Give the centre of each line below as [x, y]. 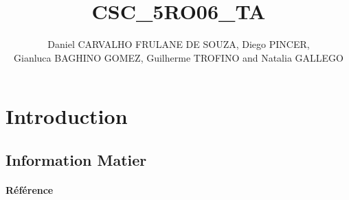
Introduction [67, 116]
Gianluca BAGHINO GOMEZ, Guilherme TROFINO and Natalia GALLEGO [179, 57]
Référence [30, 189]
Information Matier [76, 159]
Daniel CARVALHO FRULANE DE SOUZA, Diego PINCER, [179, 44]
